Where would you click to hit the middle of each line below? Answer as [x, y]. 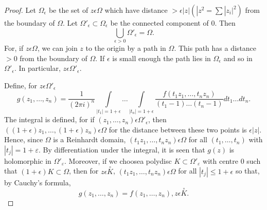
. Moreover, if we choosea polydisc [118, 160]
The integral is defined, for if [49, 119]
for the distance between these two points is [178, 129]
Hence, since [24, 139]
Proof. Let [20, 10]
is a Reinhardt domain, [90, 139]
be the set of [68, 10]
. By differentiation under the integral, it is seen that [122, 149]
